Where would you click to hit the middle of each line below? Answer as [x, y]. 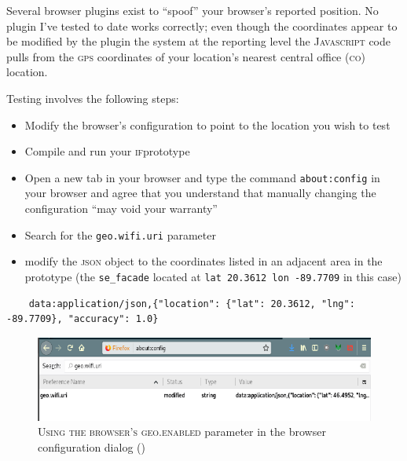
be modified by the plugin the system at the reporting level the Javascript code [198, 41]
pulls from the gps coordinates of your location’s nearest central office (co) [186, 56]
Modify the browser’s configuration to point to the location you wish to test [207, 124]
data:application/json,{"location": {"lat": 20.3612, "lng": [192, 304]
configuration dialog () [92, 446]
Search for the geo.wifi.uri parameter [120, 234]
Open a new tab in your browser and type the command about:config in [202, 177]
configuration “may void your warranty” [121, 208]
